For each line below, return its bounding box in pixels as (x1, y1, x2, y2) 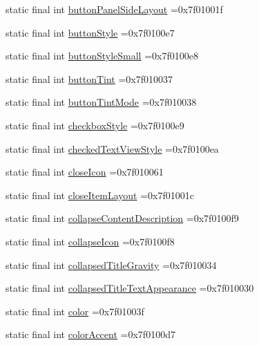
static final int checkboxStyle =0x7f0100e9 (6, 118, 184, 132)
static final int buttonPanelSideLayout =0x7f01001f (6, 2, 223, 16)
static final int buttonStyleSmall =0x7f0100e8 (6, 48, 198, 63)
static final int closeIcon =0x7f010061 (6, 165, 164, 179)
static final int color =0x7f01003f (6, 304, 144, 318)
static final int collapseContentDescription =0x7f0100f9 (6, 211, 239, 225)
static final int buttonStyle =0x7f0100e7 (6, 25, 175, 39)
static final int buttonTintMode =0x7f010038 (6, 95, 197, 109)
